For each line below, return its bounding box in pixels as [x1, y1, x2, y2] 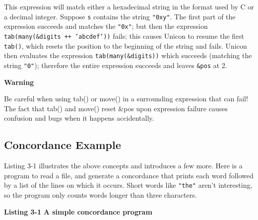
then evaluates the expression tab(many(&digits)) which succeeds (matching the [4, 50, 252, 61]
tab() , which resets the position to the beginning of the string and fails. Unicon [4, 40, 247, 51]
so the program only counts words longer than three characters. [4, 189, 197, 200]
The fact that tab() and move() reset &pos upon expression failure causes [4, 103, 228, 113]
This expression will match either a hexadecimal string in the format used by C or [4, 1, 254, 11]
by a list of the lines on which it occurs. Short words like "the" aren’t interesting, [4, 180, 253, 190]
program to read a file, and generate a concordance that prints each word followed [4, 170, 254, 180]
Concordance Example [4, 137, 121, 152]
